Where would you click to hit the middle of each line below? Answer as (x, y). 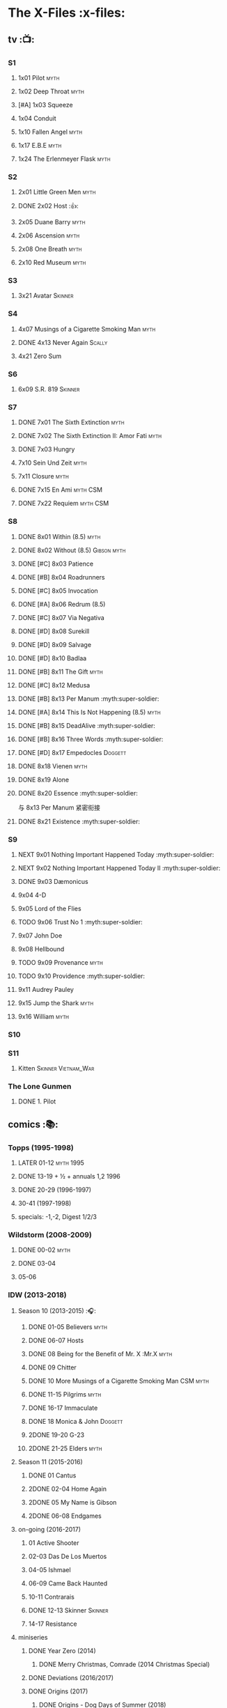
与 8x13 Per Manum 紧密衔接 (59, 807)
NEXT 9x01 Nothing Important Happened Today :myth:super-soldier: (116, 854)
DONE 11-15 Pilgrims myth (65, 1394)
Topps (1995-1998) (41, 1147)
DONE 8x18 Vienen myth (53, 766)
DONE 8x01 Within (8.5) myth (59, 536)
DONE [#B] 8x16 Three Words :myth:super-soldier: (91, 739)
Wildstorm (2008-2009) (50, 1235)
